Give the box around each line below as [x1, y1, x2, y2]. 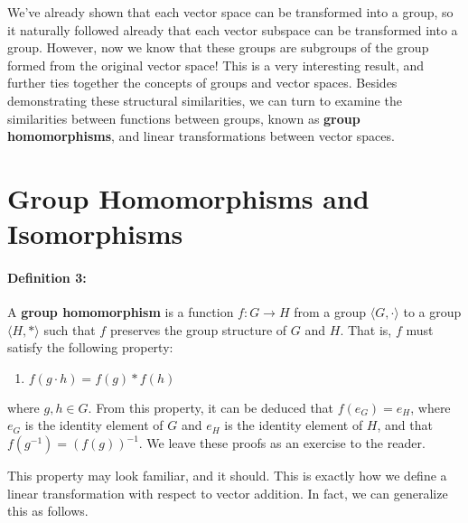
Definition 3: [7, 267, 87, 286]
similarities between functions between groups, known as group [7, 108, 360, 127]
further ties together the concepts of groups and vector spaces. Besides [7, 73, 398, 92]
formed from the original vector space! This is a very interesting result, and [7, 55, 425, 74]
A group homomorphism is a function [7, 303, 234, 322]
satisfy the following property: [7, 338, 173, 357]
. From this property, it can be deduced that [88, 397, 334, 416]
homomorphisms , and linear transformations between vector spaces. [7, 126, 395, 145]
